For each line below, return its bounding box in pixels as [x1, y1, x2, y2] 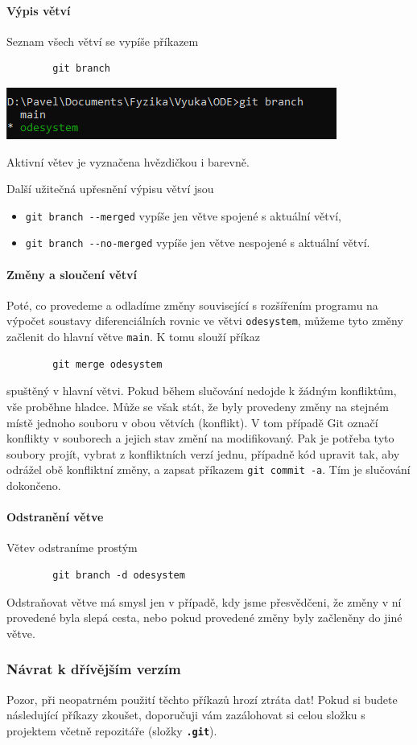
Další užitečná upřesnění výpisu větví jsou [6, 180, 214, 197]
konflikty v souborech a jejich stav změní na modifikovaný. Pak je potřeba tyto [6, 430, 394, 447]
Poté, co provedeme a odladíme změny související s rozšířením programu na [6, 296, 378, 313]
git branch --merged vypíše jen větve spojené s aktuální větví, [25, 207, 341, 224]
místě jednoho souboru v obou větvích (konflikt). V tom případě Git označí [6, 414, 378, 430]
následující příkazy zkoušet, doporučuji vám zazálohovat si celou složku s [6, 706, 365, 723]
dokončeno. [6, 477, 61, 493]
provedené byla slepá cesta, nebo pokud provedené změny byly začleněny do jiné [6, 609, 403, 626]
